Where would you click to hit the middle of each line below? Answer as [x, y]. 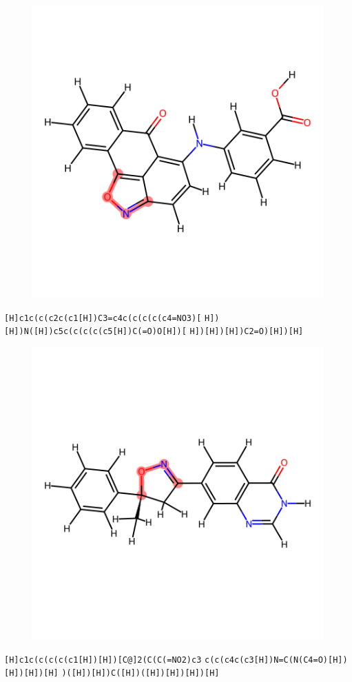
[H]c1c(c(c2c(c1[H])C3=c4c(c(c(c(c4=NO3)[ [103, 318]
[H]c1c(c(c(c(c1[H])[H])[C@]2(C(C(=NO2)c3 [103, 660]
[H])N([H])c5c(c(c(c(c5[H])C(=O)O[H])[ [95, 332]
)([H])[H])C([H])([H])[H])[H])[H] [141, 673]
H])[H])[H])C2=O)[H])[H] [247, 332]
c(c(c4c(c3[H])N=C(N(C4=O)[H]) [276, 660]
